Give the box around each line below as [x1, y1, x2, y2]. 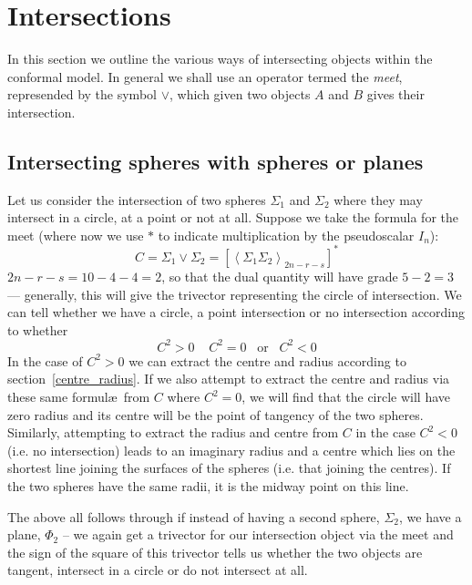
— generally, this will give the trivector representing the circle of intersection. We [7, 284, 462, 303]
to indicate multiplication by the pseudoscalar [158, 225, 415, 244]
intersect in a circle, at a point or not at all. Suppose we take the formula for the [7, 208, 458, 227]
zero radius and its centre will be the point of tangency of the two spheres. [7, 405, 424, 424]
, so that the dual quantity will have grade [161, 266, 398, 285]
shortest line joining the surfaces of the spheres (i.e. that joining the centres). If [7, 458, 451, 477]
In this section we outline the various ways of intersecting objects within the [7, 49, 433, 68]
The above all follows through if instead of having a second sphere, [7, 507, 380, 526]
